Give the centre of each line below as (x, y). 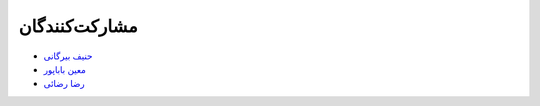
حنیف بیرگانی (68, 56)
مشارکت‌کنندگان (78, 26)
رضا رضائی (64, 84)
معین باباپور (65, 69)
